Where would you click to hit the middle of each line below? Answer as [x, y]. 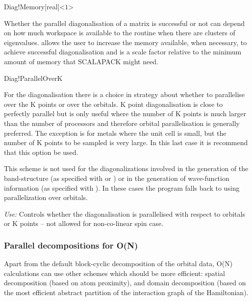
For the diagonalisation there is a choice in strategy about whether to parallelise [125, 94]
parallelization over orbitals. [46, 197]
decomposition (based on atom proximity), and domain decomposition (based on [125, 283]
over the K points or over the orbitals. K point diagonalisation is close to [113, 104]
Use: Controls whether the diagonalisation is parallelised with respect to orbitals [125, 213]
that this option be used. [41, 152]
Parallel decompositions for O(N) [71, 245]
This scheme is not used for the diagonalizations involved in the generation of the [126, 168]
